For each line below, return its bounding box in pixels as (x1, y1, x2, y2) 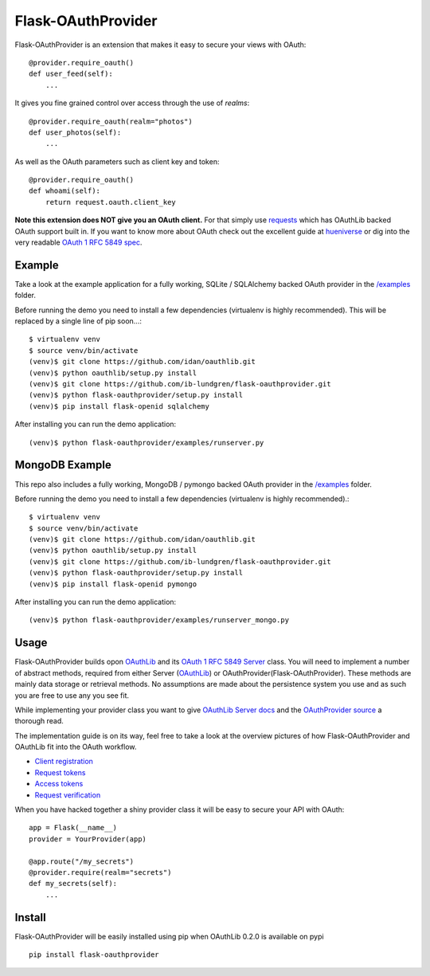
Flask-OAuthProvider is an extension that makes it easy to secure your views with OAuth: (14, 40, 307, 49)
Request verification (34, 790, 101, 800)
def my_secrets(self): (29, 879, 118, 888)
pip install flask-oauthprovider (29, 951, 159, 959)
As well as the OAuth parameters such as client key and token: (14, 156, 220, 167)
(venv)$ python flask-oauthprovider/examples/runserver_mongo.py (29, 616, 290, 625)
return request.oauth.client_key (45, 198, 177, 206)
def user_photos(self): (29, 127, 122, 137)
